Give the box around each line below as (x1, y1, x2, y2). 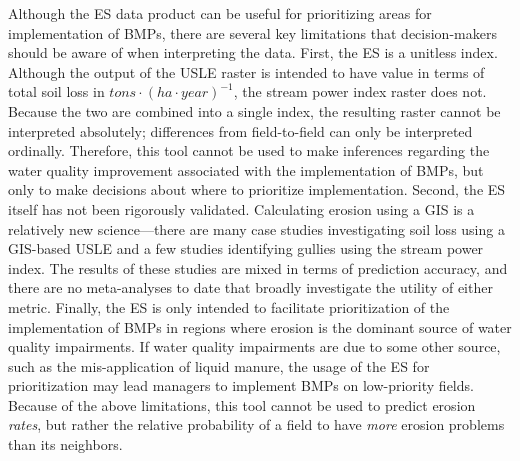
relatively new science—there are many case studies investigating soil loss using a (8, 218, 505, 239)
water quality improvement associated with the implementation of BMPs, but (8, 159, 484, 180)
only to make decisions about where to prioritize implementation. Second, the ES (8, 179, 506, 200)
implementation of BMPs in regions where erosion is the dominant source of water (8, 316, 512, 337)
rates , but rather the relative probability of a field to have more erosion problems (8, 414, 505, 435)
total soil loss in (8, 81, 105, 102)
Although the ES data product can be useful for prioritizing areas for (8, 3, 432, 23)
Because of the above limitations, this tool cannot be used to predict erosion (8, 394, 476, 415)
